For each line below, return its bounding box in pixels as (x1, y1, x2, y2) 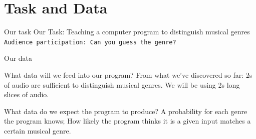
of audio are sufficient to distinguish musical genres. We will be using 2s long (4, 79, 240, 90)
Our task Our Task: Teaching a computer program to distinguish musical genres (4, 26, 250, 37)
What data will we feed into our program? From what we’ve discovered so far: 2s (4, 69, 252, 80)
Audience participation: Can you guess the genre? (4, 38, 176, 46)
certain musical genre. (4, 125, 71, 136)
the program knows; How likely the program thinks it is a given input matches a (4, 116, 251, 126)
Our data (4, 53, 33, 63)
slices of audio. (4, 89, 49, 100)
